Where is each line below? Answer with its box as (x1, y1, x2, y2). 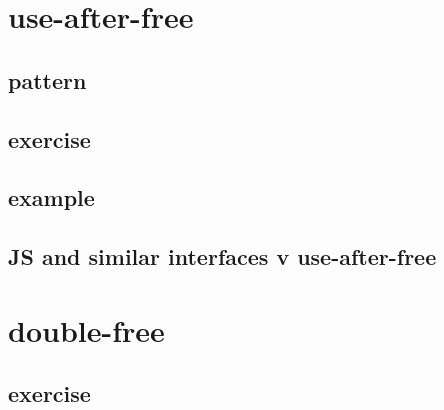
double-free (8, 309, 165, 350)
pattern (8, 64, 87, 95)
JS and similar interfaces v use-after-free (8, 241, 437, 272)
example (8, 182, 95, 213)
